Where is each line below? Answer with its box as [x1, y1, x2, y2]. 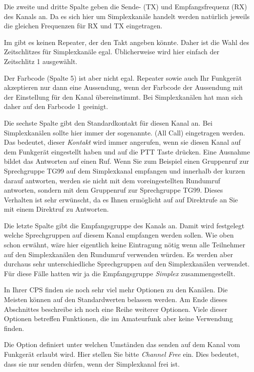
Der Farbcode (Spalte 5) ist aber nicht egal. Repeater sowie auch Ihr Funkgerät [4, 72, 242, 83]
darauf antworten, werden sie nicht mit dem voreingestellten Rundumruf [4, 175, 220, 185]
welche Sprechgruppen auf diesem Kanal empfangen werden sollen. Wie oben [4, 230, 234, 240]
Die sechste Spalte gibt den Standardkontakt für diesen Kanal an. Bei [4, 117, 212, 128]
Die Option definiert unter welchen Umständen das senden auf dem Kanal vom [4, 339, 240, 350]
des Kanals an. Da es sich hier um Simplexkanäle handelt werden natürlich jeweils [4, 11, 250, 21]
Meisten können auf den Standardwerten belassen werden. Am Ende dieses [4, 294, 228, 305]
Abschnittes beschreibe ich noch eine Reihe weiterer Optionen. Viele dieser [4, 304, 228, 314]
